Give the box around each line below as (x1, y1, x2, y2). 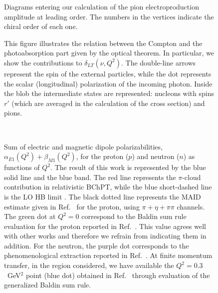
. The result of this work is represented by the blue (50, 162, 206, 172)
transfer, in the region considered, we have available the (4, 260, 174, 270)
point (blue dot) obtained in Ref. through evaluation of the (25, 269, 210, 280)
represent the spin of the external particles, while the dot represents (4, 68, 212, 78)
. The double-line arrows (121, 57, 196, 67)
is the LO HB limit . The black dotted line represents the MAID (4, 191, 201, 201)
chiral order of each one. (4, 21, 78, 31)
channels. (177, 201, 205, 211)
